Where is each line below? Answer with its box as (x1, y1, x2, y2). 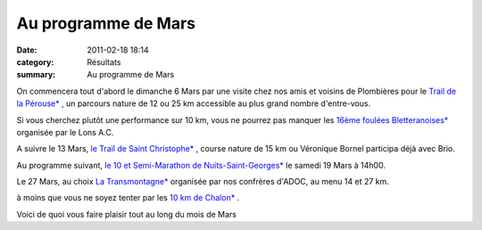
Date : (16, 45, 37, 55)
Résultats (87, 56, 121, 67)
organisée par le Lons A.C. (16, 127, 114, 137)
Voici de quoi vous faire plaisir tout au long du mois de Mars (16, 209, 237, 219)
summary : (16, 70, 56, 80)
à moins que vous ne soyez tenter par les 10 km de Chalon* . (16, 193, 240, 203)
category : (16, 56, 54, 67)
